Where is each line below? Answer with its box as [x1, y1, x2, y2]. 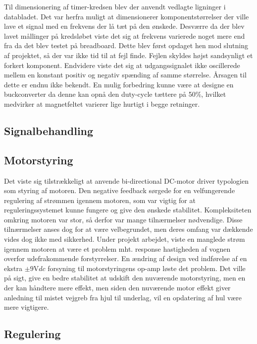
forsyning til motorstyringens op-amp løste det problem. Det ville [48, 263, 246, 273]
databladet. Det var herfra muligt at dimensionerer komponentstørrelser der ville [4, 11, 249, 21]
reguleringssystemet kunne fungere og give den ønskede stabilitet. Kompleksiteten [4, 205, 252, 215]
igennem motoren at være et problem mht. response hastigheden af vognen [4, 243, 231, 254]
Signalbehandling [4, 123, 94, 138]
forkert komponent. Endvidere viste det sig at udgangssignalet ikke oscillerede [4, 60, 240, 70]
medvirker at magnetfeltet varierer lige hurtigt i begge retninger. [4, 98, 200, 109]
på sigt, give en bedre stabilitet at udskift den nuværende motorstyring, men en [4, 273, 246, 283]
